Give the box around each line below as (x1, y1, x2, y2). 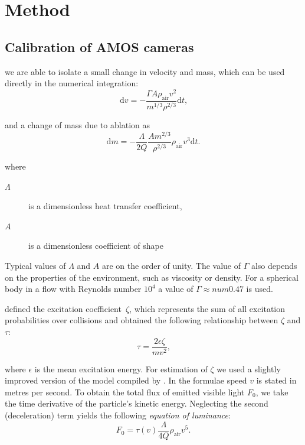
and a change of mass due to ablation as (5, 119, 150, 131)
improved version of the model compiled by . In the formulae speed (5, 374, 247, 386)
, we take (255, 385, 288, 398)
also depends (251, 259, 297, 272)
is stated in (256, 374, 297, 386)
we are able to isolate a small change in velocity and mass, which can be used (5, 65, 285, 77)
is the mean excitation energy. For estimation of (34, 362, 208, 375)
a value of (158, 282, 194, 295)
